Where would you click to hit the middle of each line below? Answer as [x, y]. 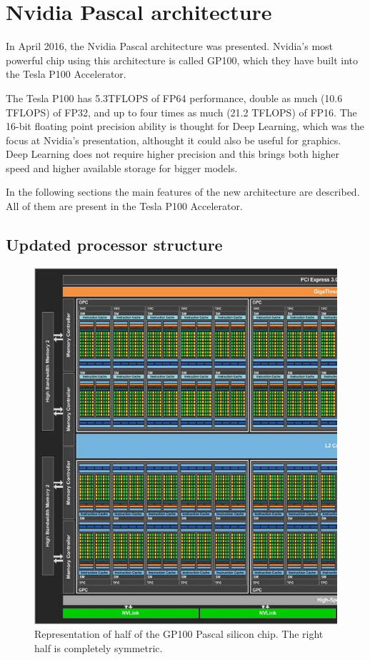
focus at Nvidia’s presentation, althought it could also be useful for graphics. [174, 140]
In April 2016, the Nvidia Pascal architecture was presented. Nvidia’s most [170, 46]
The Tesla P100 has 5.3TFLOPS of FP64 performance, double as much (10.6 [174, 97]
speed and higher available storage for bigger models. [122, 167]
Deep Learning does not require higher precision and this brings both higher [172, 154]
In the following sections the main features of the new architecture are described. [183, 192]
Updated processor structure [114, 245]
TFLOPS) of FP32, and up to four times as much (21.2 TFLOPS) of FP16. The [181, 112]
